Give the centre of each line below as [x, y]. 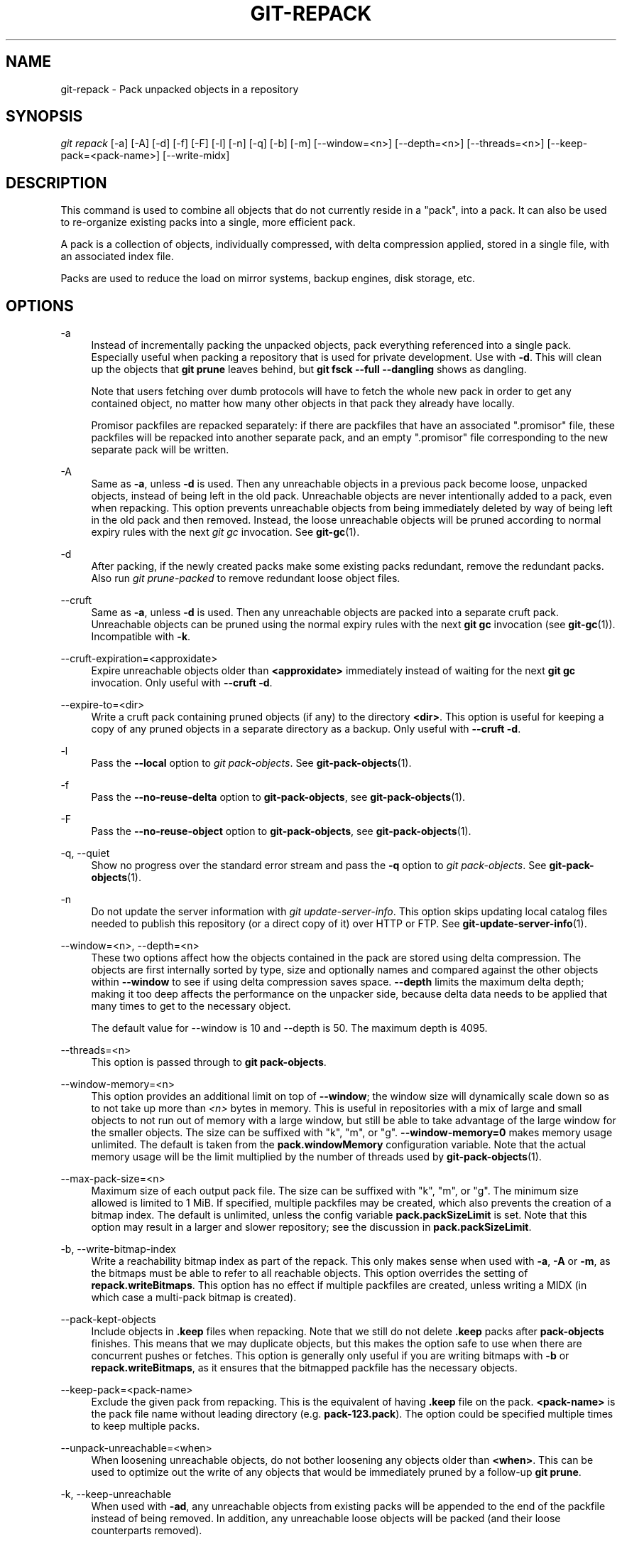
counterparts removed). [147, 1531]
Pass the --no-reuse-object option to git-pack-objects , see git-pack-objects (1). [281, 831]
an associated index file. [117, 257]
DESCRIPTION [56, 183]
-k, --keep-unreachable [116, 1494]
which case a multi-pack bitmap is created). [194, 1298]
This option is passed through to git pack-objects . [209, 1062]
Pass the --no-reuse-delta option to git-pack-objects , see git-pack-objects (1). [278, 797]
